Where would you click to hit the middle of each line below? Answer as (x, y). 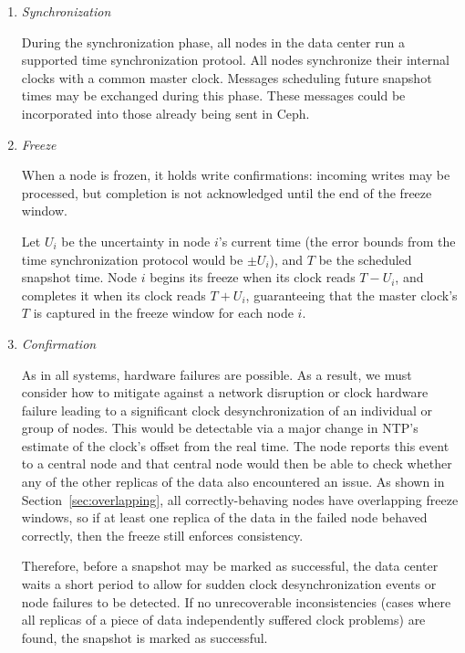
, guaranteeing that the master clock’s (351, 295)
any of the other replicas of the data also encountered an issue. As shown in (233, 482)
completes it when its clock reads (114, 295)
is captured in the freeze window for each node (163, 313)
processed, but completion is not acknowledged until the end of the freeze (227, 192)
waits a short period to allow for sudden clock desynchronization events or (229, 584)
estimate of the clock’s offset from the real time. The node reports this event (235, 445)
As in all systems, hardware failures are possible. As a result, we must (217, 374)
